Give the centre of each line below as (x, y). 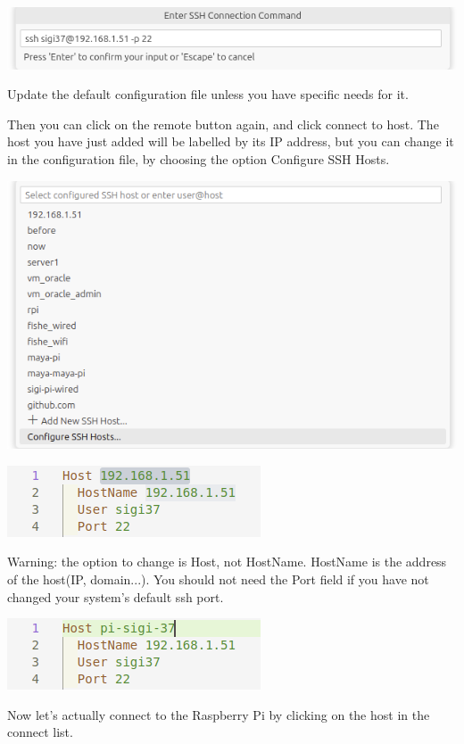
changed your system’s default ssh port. (116, 596)
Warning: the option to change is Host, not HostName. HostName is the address (227, 562)
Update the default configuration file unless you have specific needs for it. (208, 94)
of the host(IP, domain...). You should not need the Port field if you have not (218, 579)
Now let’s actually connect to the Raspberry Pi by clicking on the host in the (219, 714)
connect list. (40, 732)
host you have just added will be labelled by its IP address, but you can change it (231, 141)
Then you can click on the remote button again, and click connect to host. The (223, 124)
